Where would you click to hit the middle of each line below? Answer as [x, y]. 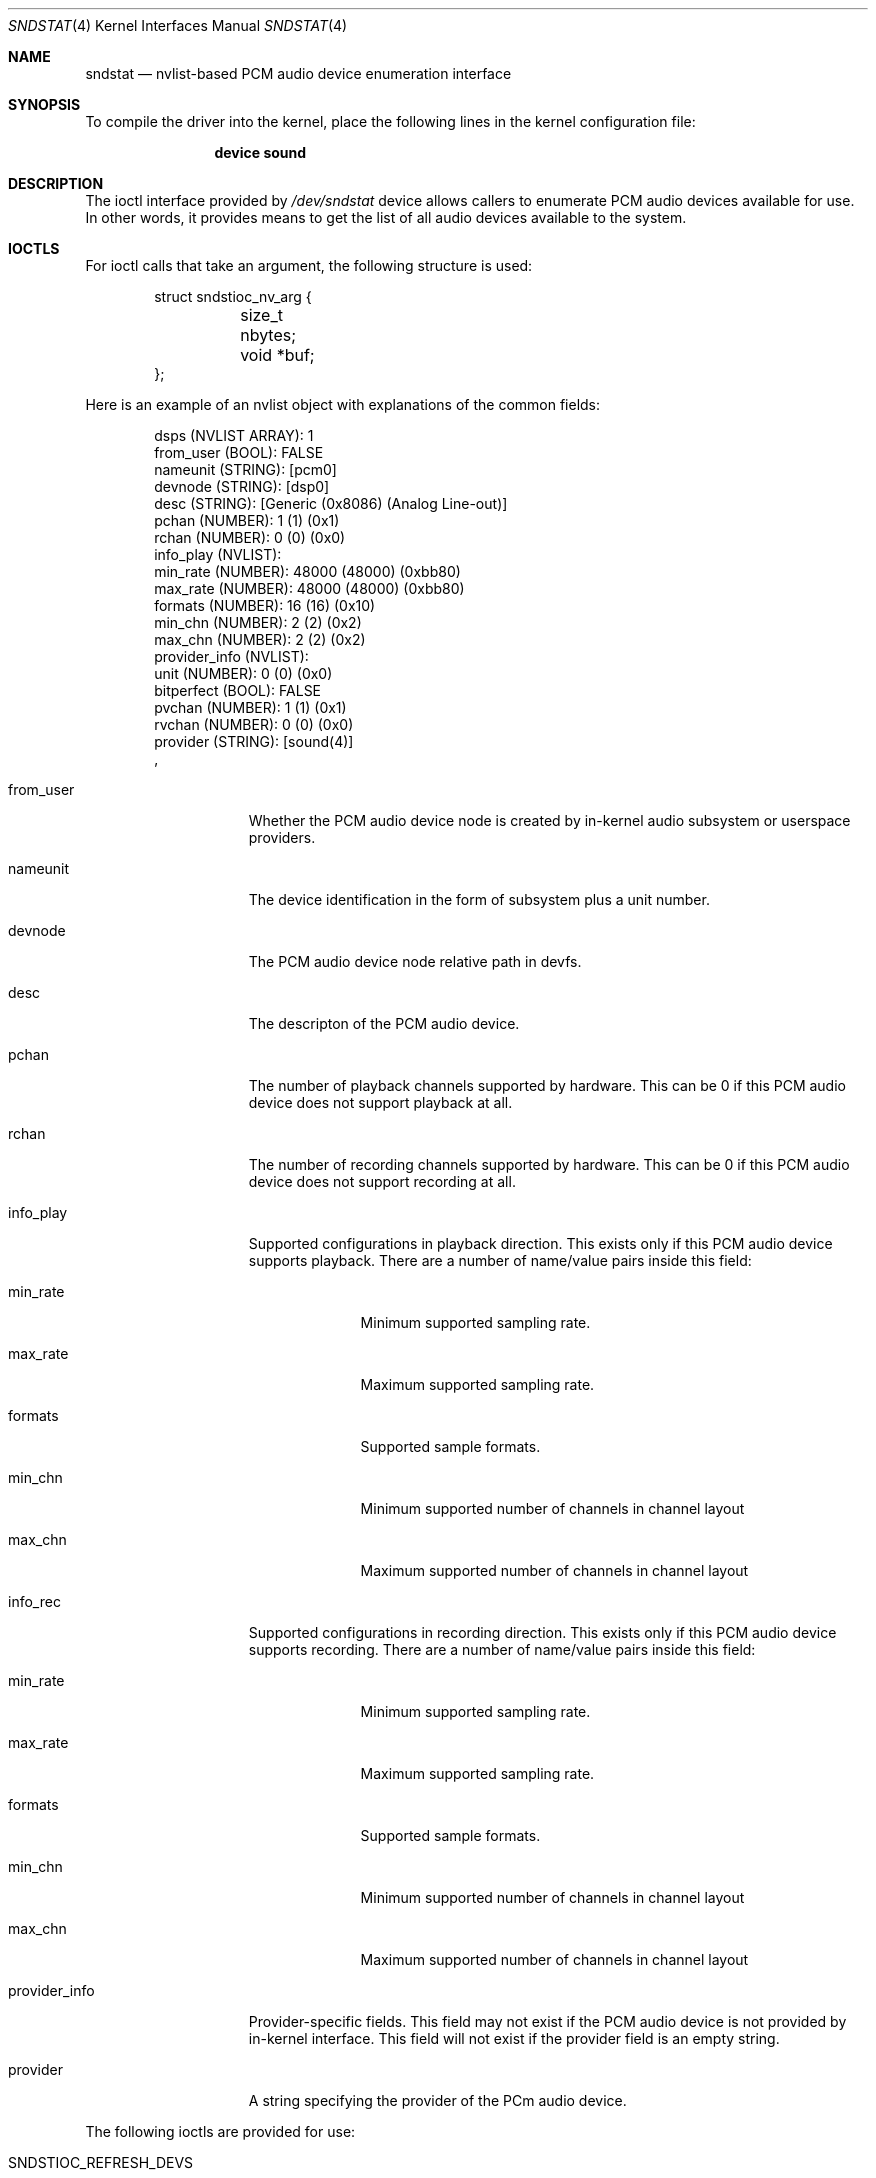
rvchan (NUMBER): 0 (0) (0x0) [254, 724]
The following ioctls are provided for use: [220, 2131]
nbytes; [268, 335]
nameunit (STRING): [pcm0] [245, 469]
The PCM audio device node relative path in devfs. [415, 961]
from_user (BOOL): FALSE [239, 452]
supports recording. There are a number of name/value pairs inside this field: [502, 1649]
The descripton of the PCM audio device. [384, 1023]
